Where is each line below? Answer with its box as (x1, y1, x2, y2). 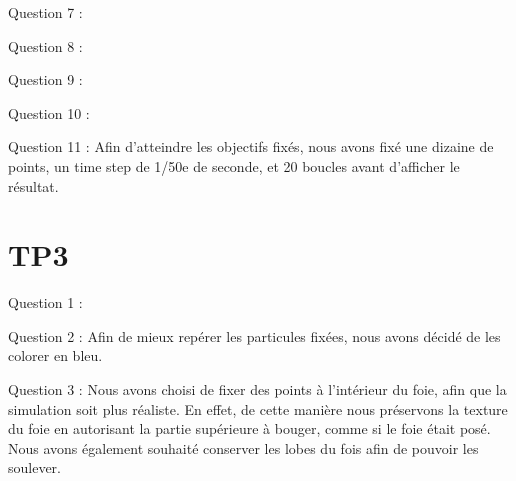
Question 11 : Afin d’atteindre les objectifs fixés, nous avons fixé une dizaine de (8, 136, 494, 157)
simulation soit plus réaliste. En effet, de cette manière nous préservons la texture (8, 398, 508, 419)
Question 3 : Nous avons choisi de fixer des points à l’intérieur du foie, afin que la (8, 379, 507, 400)
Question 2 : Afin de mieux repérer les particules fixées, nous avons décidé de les (8, 325, 501, 346)
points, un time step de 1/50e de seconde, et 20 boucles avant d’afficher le (8, 155, 460, 176)
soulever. (8, 457, 62, 478)
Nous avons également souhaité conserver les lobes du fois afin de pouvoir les (8, 437, 479, 458)
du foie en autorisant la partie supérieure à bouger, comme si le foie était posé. (8, 418, 491, 439)
